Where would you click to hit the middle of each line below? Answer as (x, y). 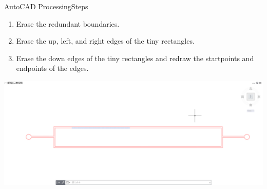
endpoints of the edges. (52, 68)
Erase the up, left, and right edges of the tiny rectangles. (105, 41)
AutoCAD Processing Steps (46, 6)
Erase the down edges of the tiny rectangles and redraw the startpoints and (135, 58)
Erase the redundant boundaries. (68, 23)
